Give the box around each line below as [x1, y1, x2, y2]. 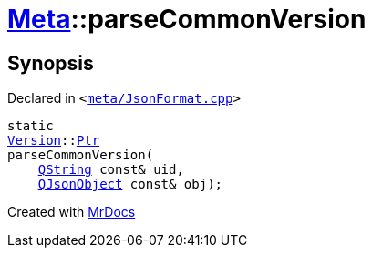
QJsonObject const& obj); [37, 177, 223, 192]
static [7, 118, 54, 134]
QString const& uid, [37, 162, 184, 178]
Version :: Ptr [7, 133, 100, 148]
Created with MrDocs [7, 204, 136, 220]
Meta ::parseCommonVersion [7, 4, 367, 35]
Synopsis [7, 51, 94, 75]
